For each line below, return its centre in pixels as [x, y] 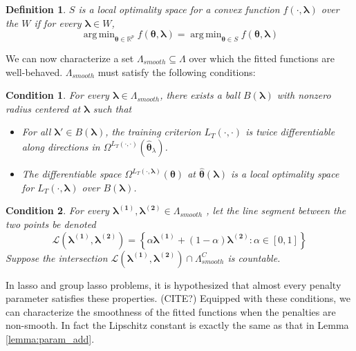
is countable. [254, 257]
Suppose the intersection [57, 257]
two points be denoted [51, 224]
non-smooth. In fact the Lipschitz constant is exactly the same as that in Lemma [177, 325]
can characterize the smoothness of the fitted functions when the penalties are [171, 311]
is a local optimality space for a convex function [179, 9]
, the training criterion [153, 132]
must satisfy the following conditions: [177, 72]
